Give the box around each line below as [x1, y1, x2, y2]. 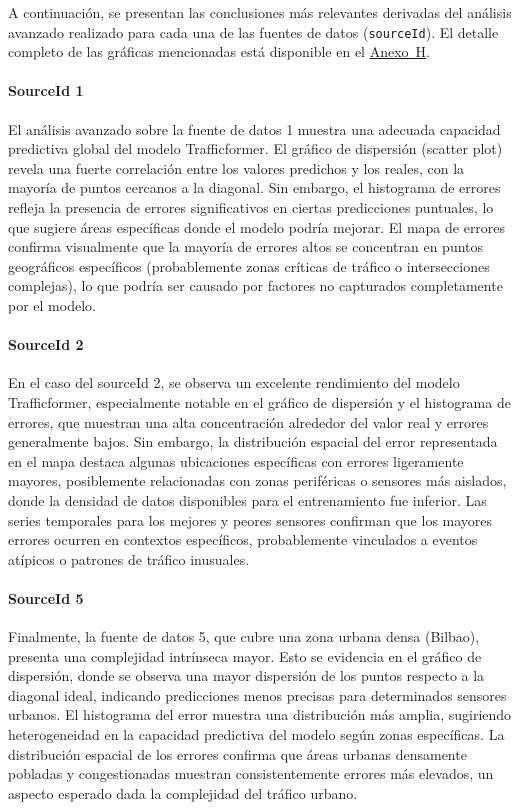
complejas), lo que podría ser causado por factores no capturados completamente [8, 275, 503, 296]
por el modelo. [8, 294, 96, 315]
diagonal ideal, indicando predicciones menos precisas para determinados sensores [8, 684, 507, 705]
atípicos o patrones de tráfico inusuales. [8, 548, 250, 569]
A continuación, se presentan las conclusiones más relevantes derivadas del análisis [8, 2, 512, 22]
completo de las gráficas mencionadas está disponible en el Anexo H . [8, 41, 430, 62]
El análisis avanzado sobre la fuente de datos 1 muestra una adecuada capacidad [8, 118, 501, 139]
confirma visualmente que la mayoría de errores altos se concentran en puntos [8, 236, 484, 257]
